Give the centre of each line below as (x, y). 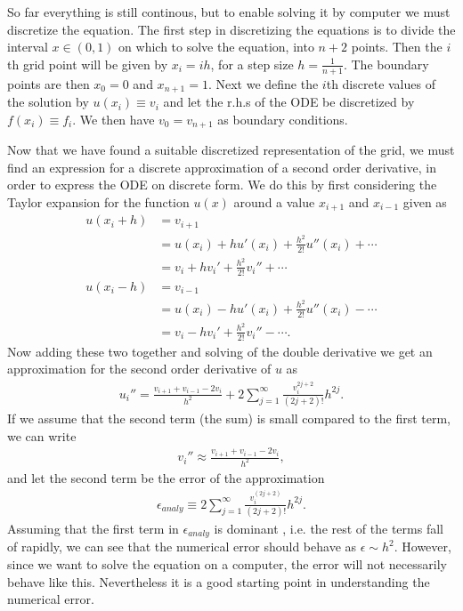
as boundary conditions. (283, 119)
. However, (422, 547)
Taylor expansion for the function (98, 201)
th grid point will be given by (88, 64)
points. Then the (397, 47)
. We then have (114, 119)
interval (28, 47)
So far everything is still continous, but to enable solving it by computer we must (229, 12)
